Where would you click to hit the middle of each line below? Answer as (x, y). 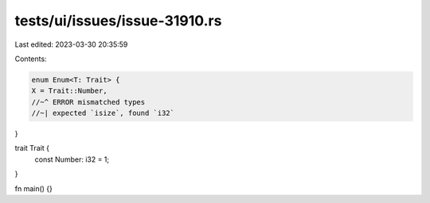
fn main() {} (34, 188)
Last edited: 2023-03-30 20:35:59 (71, 44)
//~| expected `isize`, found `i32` (103, 113)
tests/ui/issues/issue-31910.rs (118, 21)
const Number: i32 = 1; (72, 159)
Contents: (31, 59)
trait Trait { (32, 148)
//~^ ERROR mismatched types (88, 102)
